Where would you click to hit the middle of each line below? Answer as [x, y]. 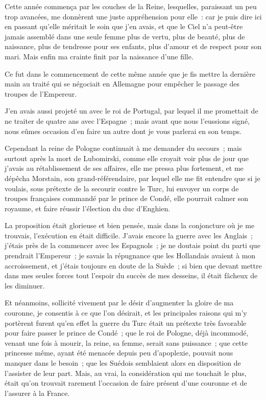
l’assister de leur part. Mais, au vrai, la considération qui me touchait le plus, [126, 373]
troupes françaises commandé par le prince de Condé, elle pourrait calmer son [126, 198]
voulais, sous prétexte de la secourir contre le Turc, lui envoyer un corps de [122, 188]
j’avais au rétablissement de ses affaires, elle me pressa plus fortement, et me [124, 168]
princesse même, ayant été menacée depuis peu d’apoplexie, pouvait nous [119, 353]
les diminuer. [25, 285]
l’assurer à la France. [37, 393]
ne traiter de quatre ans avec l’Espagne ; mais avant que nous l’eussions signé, [127, 120]
